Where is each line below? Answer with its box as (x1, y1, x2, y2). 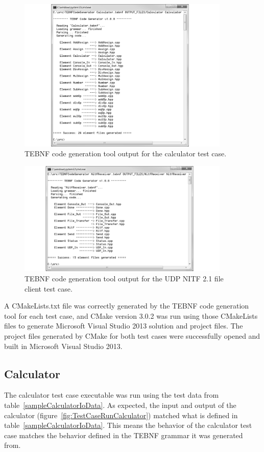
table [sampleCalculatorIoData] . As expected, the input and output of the (4, 400, 236, 410)
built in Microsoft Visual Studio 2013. (4, 340, 123, 351)
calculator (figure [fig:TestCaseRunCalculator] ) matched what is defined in (4, 409, 238, 420)
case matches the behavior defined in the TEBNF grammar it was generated (4, 429, 243, 440)
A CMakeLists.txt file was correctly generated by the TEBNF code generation (4, 300, 249, 311)
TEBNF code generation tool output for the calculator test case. (25, 148, 227, 159)
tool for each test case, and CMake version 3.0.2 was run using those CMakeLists (4, 310, 258, 321)
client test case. (25, 283, 73, 294)
